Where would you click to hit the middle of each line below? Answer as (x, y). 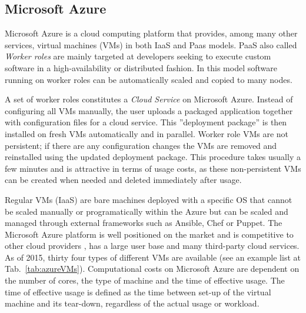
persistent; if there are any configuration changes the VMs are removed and (141, 145)
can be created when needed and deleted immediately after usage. (123, 180)
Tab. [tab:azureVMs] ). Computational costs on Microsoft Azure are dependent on (152, 269)
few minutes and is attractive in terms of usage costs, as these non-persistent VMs (153, 168)
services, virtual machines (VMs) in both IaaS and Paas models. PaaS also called (151, 44)
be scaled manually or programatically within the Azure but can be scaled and (147, 211)
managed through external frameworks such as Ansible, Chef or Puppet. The (144, 223)
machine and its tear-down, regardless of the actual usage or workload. (132, 303)
